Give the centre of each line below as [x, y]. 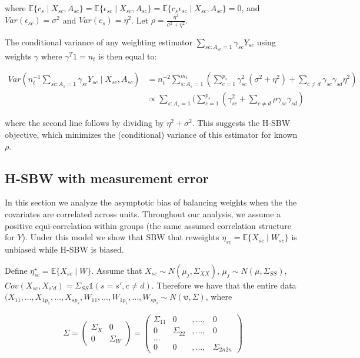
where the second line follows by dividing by [84, 123]
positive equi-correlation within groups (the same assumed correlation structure [148, 225]
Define [16, 270]
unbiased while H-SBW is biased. [64, 249]
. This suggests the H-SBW [241, 123]
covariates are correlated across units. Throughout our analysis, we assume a [143, 214]
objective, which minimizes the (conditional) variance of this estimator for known [151, 135]
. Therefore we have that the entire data [224, 285]
